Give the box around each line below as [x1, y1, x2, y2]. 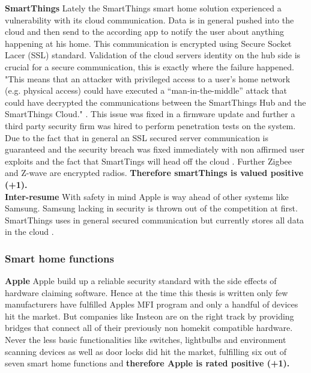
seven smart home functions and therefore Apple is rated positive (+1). [5, 357, 290, 369]
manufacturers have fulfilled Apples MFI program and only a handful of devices [5, 298, 298, 311]
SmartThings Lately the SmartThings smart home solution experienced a [5, 2, 282, 14]
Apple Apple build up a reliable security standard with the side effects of [5, 274, 277, 287]
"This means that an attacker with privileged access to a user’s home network [5, 72, 291, 85]
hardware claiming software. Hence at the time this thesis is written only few [5, 286, 288, 299]
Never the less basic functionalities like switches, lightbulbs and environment [5, 333, 286, 346]
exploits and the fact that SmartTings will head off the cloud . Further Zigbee [5, 154, 292, 167]
